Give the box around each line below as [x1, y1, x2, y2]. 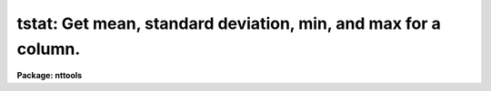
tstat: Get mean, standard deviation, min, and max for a [16, 14, 441, 33]
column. [16, 39, 81, 59]
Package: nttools [16, 70, 83, 81]
